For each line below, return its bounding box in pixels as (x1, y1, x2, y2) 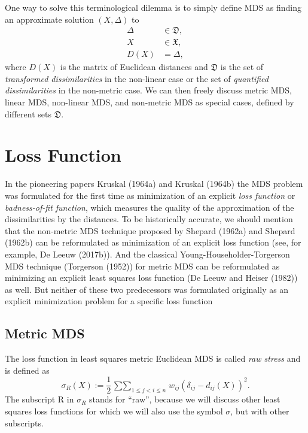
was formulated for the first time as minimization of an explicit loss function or (5, 189, 295, 201)
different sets (5, 107, 51, 120)
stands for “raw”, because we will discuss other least (89, 393, 280, 405)
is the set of (220, 60, 264, 73)
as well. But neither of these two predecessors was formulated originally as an (5, 283, 289, 295)
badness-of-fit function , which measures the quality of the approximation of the (5, 201, 294, 213)
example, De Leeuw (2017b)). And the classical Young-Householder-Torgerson (5, 247, 290, 260)
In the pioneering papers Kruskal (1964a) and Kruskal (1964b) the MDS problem (5, 177, 303, 190)
